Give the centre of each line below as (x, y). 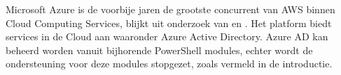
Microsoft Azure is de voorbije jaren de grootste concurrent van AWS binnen (170, 9)
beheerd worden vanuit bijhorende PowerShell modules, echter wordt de (159, 50)
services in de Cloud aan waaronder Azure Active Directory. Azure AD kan (167, 36)
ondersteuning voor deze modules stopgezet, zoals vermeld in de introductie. (169, 64)
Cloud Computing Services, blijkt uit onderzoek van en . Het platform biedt (169, 23)
